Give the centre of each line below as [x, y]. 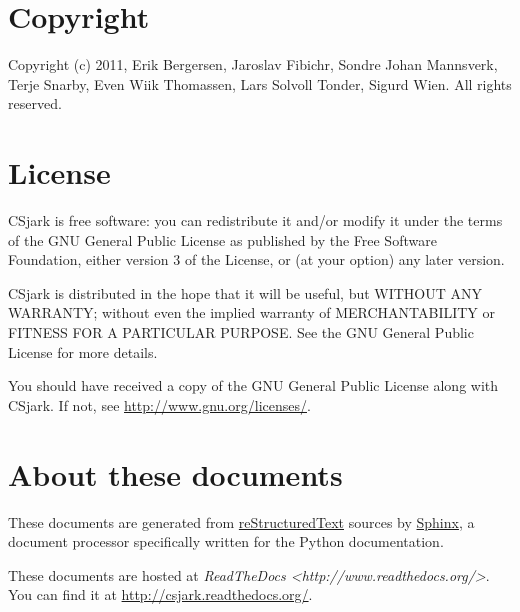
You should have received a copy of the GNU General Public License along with [253, 385]
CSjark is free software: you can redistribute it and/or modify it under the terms [255, 220]
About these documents [175, 473]
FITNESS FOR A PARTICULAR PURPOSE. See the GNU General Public [241, 332]
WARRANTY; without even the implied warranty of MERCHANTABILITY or [252, 312]
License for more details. [83, 351]
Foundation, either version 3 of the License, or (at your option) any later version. [256, 259]
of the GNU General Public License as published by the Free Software [222, 239]
